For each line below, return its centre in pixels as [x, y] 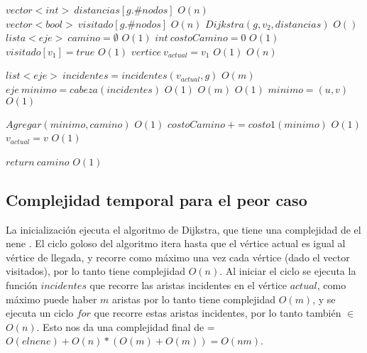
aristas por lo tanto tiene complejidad [194, 299]
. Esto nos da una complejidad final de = [126, 326]
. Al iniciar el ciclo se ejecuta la [288, 271]
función [22, 284]
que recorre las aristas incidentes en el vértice [188, 284]
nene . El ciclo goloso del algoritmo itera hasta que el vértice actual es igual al [176, 243]
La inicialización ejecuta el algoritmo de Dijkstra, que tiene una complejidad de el [183, 229]
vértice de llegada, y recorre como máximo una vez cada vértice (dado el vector [178, 257]
